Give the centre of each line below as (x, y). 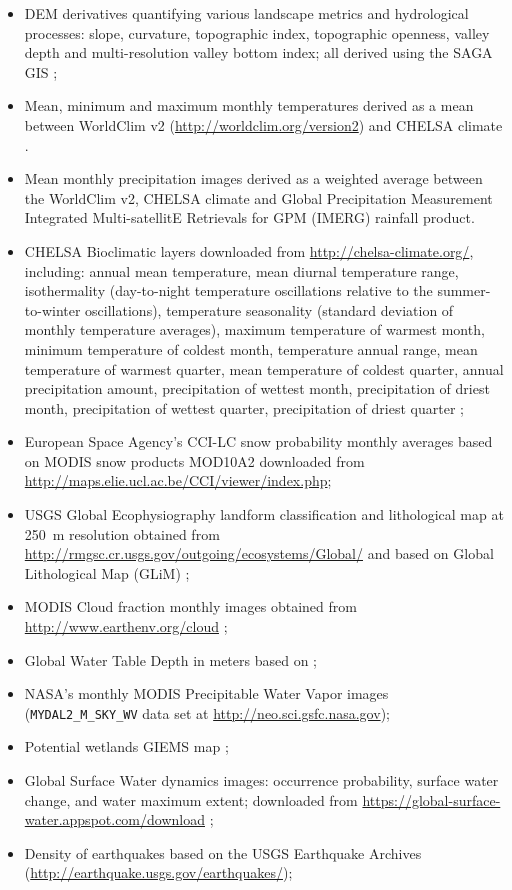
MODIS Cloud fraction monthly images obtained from (190, 606)
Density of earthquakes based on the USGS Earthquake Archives (223, 852)
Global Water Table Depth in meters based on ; (171, 659)
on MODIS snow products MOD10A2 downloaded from (194, 460)
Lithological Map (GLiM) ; (107, 572)
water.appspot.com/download (114, 819)
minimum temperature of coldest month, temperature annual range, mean (251, 348)
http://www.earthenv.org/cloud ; (126, 626)
